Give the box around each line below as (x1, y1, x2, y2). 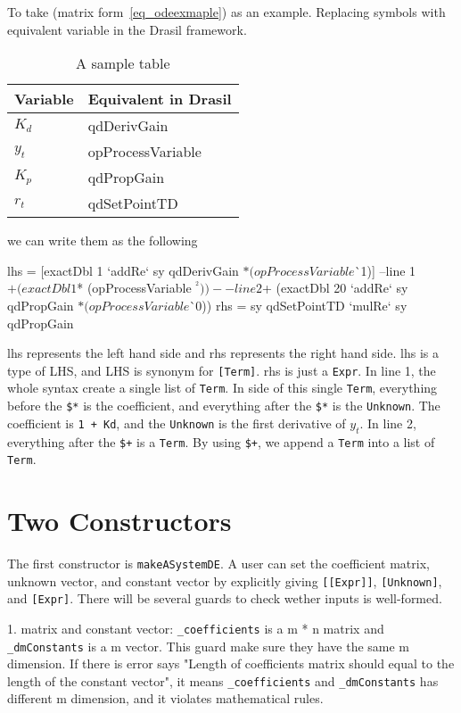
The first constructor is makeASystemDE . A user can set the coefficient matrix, (7, 553, 430, 572)
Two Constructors (7, 502, 232, 539)
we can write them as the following (7, 231, 198, 250)
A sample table (76, 53, 170, 74)
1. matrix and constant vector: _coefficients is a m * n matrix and (7, 618, 384, 637)
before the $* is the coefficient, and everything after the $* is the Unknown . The (7, 396, 440, 415)
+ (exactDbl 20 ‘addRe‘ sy (262, 278, 408, 297)
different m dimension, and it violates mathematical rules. (7, 689, 324, 708)
